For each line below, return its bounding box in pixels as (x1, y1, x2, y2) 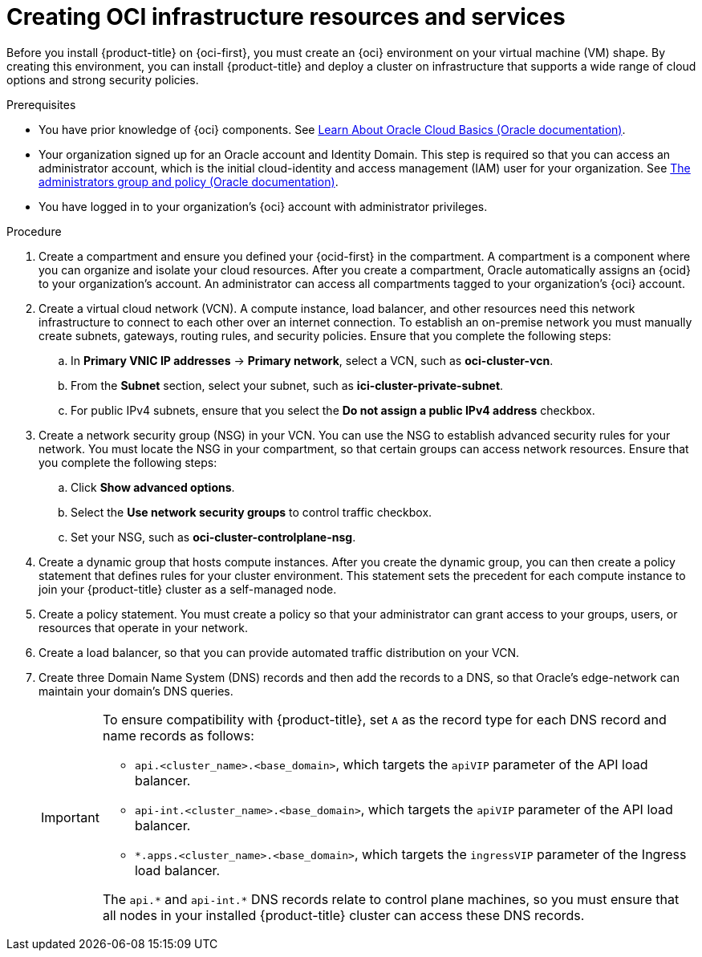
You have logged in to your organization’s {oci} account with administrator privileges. (39, 199, 488, 213)
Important (41, 809, 99, 825)
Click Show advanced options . (71, 480, 235, 494)
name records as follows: (102, 727, 254, 744)
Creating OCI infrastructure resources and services (6, 3, 566, 30)
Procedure (6, 224, 62, 238)
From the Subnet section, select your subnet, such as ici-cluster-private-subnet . (71, 378, 504, 392)
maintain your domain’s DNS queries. (39, 683, 233, 698)
